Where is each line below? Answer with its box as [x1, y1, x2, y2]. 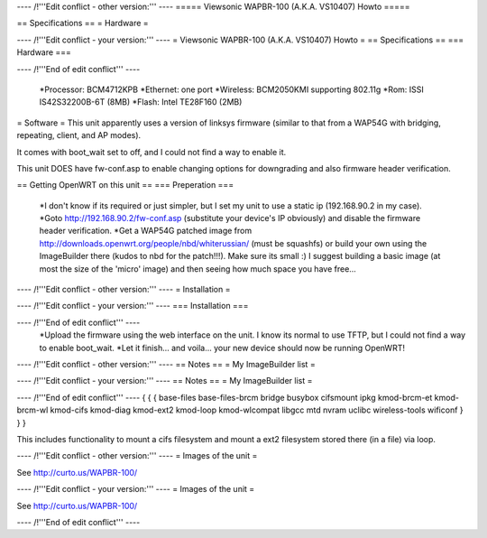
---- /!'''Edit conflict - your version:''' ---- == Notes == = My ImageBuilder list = [16, 376, 313, 386]
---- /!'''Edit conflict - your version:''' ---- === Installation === [16, 301, 249, 311]
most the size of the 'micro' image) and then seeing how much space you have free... [39, 263, 356, 274]
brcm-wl [16, 404, 49, 415]
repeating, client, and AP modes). [16, 130, 142, 141]
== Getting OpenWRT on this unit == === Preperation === [16, 180, 234, 190]
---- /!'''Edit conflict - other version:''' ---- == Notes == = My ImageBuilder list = [16, 358, 316, 369]
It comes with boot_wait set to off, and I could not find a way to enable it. [16, 146, 287, 157]
